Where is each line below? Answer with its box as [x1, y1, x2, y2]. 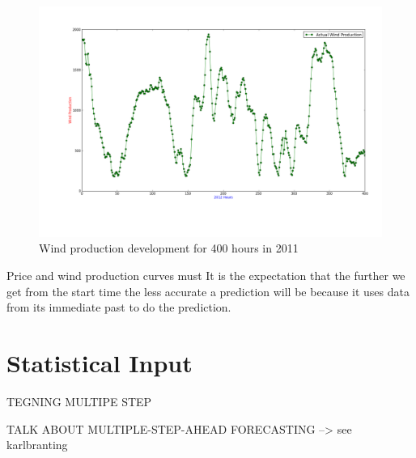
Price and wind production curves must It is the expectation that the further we [6, 267, 405, 284]
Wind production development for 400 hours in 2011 [39, 240, 299, 257]
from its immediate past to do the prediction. [6, 299, 231, 316]
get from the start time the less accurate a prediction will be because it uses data [6, 282, 410, 299]
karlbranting [6, 436, 68, 453]
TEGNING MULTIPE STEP [6, 392, 152, 409]
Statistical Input [6, 346, 193, 380]
